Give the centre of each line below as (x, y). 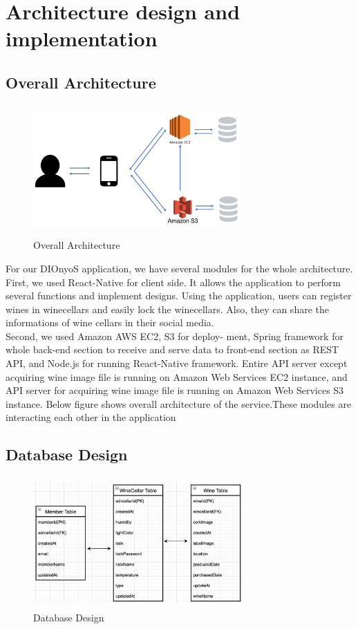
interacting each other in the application (91, 417)
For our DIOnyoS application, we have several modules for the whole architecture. (179, 268)
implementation (82, 38)
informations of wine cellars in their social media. (110, 322)
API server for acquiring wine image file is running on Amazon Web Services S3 (175, 390)
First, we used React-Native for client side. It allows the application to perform (173, 282)
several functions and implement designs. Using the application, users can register (179, 295)
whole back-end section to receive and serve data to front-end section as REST (172, 349)
